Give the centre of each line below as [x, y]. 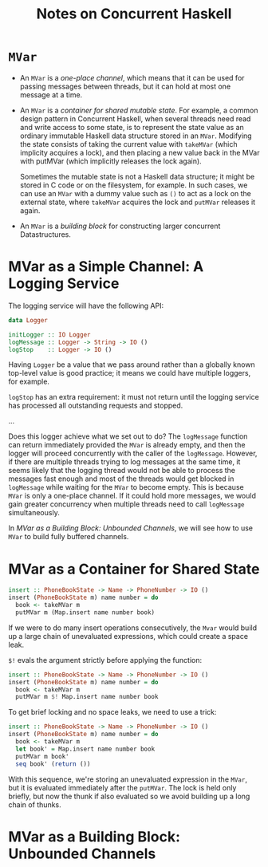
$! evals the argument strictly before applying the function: [105, 660]
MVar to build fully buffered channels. [69, 537]
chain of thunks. [35, 804]
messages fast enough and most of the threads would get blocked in [121, 479]
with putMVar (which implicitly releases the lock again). [110, 161]
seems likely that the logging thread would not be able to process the [122, 471]
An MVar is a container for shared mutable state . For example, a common [139, 110]
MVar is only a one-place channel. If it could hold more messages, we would [132, 496]
